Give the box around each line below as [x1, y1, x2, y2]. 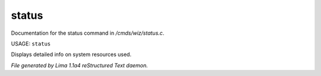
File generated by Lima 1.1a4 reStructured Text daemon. [11, 62, 148, 69]
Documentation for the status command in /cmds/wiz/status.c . [11, 29, 165, 37]
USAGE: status [11, 40, 51, 47]
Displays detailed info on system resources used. [11, 51, 132, 58]
